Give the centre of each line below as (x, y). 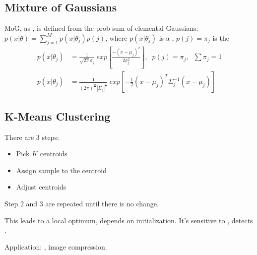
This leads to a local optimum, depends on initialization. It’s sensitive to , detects (129, 220)
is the (221, 37)
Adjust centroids (41, 187)
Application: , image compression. (56, 246)
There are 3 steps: (32, 137)
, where (116, 37)
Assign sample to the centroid (62, 170)
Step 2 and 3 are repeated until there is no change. (82, 203)
